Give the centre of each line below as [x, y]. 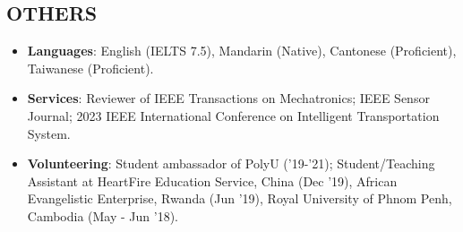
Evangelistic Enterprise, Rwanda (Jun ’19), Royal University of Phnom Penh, [240, 198]
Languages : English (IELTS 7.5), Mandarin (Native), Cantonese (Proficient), [242, 51]
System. [49, 133]
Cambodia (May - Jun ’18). [103, 215]
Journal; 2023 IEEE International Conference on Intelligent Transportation [233, 115]
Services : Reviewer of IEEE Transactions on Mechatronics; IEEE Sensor [228, 98]
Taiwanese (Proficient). [90, 68]
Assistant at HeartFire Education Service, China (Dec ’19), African [212, 180]
